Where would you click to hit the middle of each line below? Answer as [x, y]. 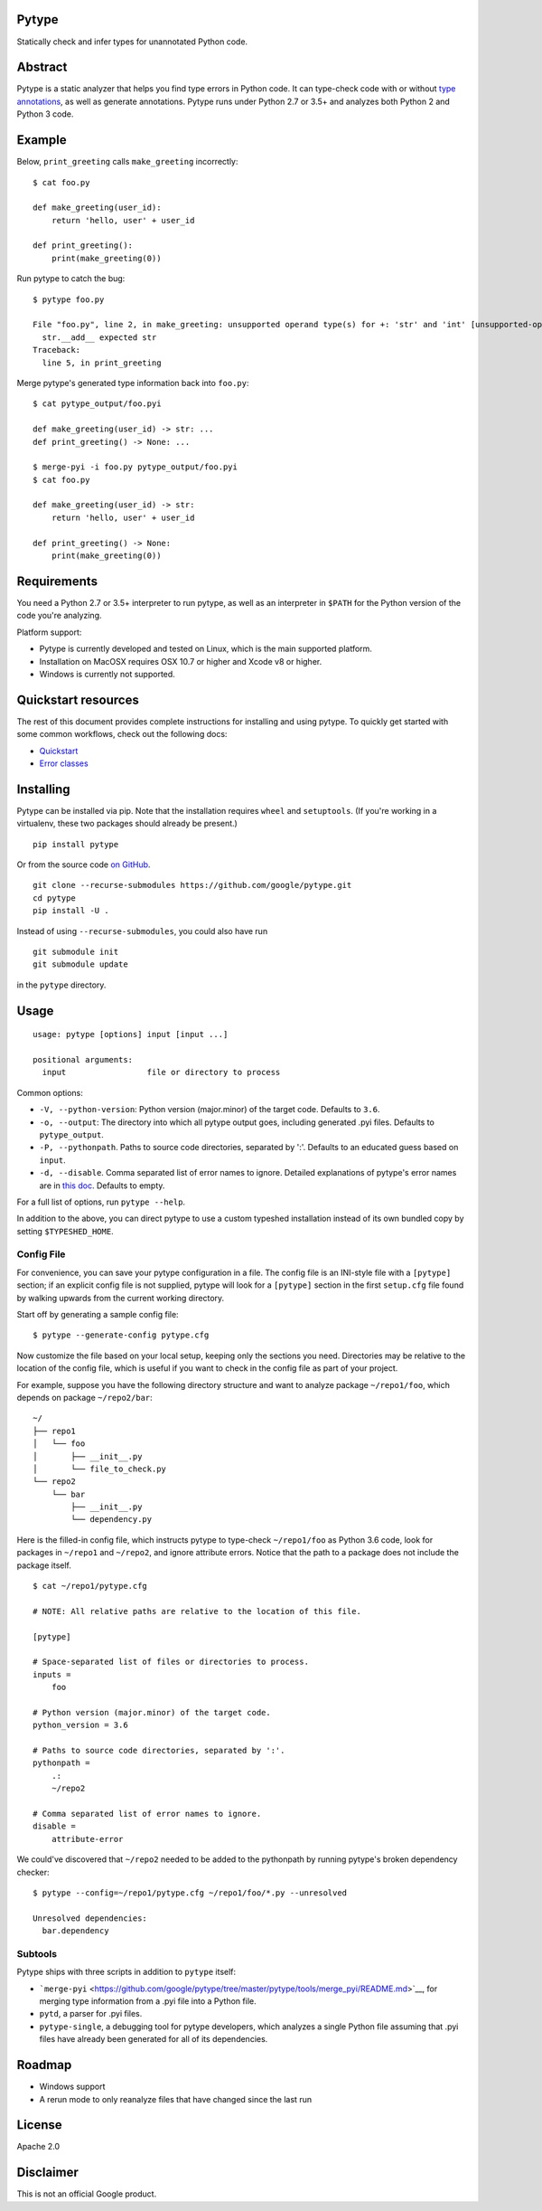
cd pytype [54, 898]
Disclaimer [47, 2173]
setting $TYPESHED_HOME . [65, 1231]
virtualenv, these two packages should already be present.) [127, 824]
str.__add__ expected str [99, 337]
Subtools [37, 1953]
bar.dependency [75, 1931]
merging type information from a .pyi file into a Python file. [148, 2001]
